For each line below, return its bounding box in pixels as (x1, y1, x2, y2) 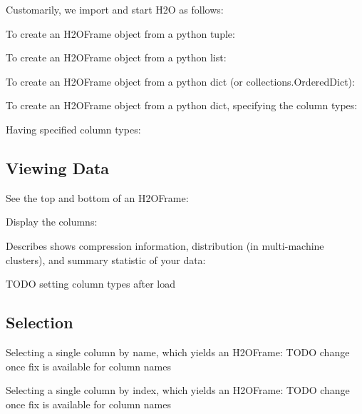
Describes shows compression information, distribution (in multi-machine (6, 238, 324, 253)
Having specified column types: (6, 121, 141, 136)
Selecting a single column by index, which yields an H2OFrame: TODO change (6, 383, 350, 398)
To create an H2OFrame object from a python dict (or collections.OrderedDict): (6, 74, 355, 89)
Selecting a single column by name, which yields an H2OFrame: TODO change (6, 344, 350, 359)
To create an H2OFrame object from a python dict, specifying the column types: (6, 98, 358, 113)
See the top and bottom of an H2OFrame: (6, 190, 189, 205)
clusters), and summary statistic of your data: (6, 252, 206, 267)
